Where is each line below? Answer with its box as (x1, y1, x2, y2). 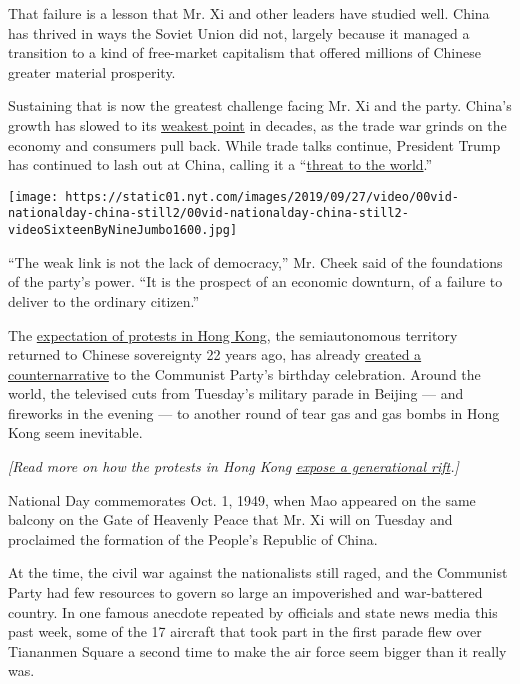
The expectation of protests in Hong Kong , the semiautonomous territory (8, 324, 458, 345)
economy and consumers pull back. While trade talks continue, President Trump (8, 134, 501, 155)
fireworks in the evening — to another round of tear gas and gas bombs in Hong (8, 402, 500, 423)
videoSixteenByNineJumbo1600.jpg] (8, 223, 238, 238)
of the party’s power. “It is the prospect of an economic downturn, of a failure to (8, 271, 503, 292)
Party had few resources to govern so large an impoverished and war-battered (8, 582, 483, 603)
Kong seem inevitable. (8, 422, 143, 443)
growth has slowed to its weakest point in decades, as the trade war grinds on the (8, 114, 507, 135)
